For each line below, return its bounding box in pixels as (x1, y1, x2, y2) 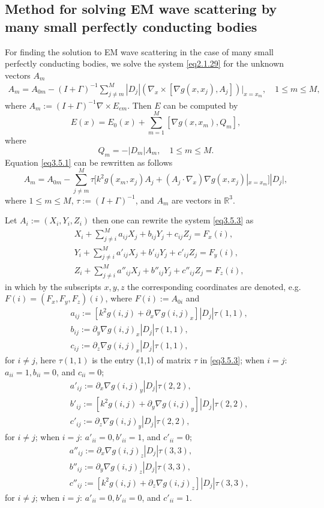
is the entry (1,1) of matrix (92, 354, 191, 366)
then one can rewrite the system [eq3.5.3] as (92, 214, 254, 226)
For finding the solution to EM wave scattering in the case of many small (5, 45, 274, 58)
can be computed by (163, 98, 238, 111)
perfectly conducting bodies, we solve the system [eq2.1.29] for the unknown (5, 57, 284, 70)
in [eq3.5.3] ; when (200, 354, 265, 366)
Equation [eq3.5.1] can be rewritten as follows (5, 156, 173, 168)
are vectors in (171, 193, 221, 206)
